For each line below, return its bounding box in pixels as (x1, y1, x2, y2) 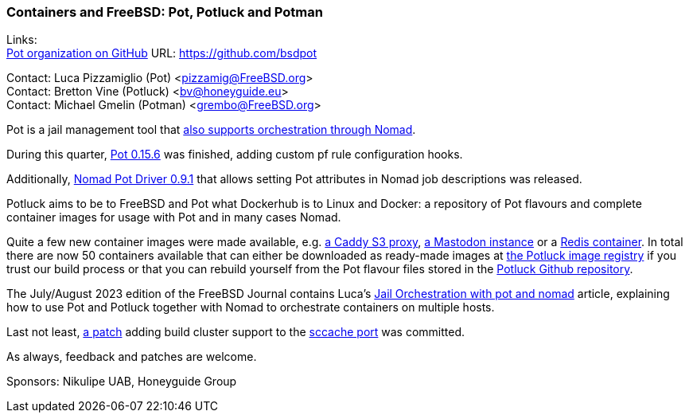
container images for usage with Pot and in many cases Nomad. (6, 210, 341, 225)
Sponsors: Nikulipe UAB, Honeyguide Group (6, 374, 237, 389)
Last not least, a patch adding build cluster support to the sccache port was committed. (6, 325, 465, 339)
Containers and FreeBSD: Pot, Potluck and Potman (6, 4, 323, 20)
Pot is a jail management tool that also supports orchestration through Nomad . (6, 123, 416, 137)
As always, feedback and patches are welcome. (6, 350, 257, 364)
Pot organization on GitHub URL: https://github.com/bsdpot (6, 46, 317, 61)
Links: (6, 33, 37, 47)
